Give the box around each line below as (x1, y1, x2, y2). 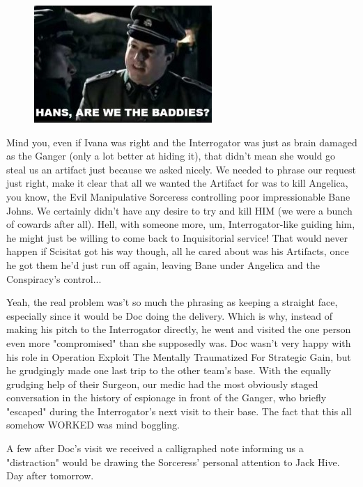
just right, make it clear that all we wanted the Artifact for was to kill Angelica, (6, 176, 348, 190)
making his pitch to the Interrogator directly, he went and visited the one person (6, 322, 351, 337)
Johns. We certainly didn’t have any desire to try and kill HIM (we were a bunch (6, 203, 353, 217)
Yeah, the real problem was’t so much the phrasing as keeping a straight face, (6, 295, 338, 309)
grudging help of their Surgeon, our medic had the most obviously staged (6, 376, 318, 391)
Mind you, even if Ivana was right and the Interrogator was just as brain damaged (6, 134, 357, 149)
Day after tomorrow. (6, 468, 94, 483)
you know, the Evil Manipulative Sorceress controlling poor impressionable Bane (6, 189, 350, 203)
